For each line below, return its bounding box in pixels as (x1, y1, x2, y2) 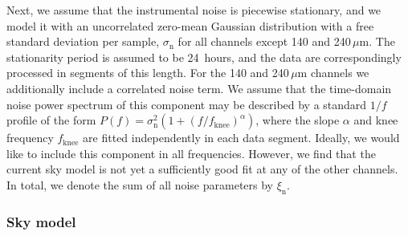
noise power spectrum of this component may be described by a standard (6, 96, 367, 112)
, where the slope (255, 112, 340, 128)
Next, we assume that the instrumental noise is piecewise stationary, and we (6, 2, 381, 18)
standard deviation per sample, (6, 33, 160, 50)
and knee (353, 112, 398, 128)
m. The (359, 33, 395, 50)
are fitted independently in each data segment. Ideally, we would (83, 129, 400, 146)
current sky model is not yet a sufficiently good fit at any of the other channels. (6, 161, 398, 177)
